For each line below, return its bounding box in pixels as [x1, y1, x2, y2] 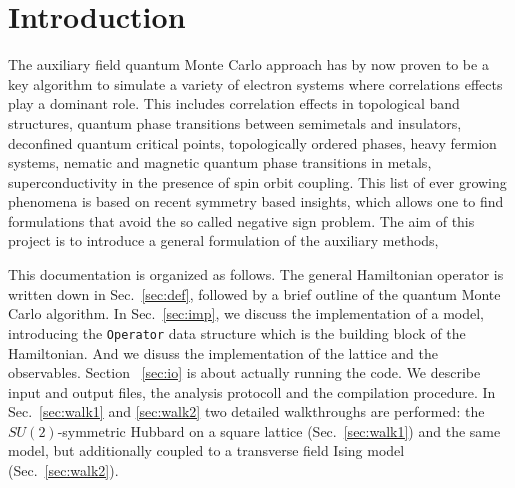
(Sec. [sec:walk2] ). [8, 460, 119, 481]
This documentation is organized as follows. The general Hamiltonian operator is [8, 264, 504, 285]
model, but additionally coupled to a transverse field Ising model [8, 440, 405, 461]
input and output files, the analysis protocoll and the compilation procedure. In [8, 381, 496, 402]
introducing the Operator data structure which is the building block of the [8, 322, 466, 343]
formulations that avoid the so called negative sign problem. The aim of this [8, 210, 475, 231]
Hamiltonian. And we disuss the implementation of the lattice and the [8, 342, 438, 363]
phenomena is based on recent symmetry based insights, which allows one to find [8, 191, 504, 212]
